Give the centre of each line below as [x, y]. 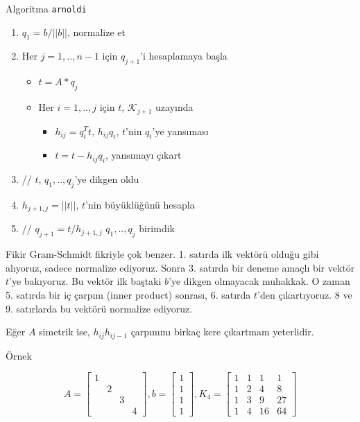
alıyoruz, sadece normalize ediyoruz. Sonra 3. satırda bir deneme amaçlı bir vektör [180, 267]
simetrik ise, [65, 332]
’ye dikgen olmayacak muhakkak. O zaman [259, 281]
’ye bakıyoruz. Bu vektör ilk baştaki [85, 281]
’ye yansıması [180, 131]
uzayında [174, 107]
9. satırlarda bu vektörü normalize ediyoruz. [99, 308]
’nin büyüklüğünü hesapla [140, 204]
